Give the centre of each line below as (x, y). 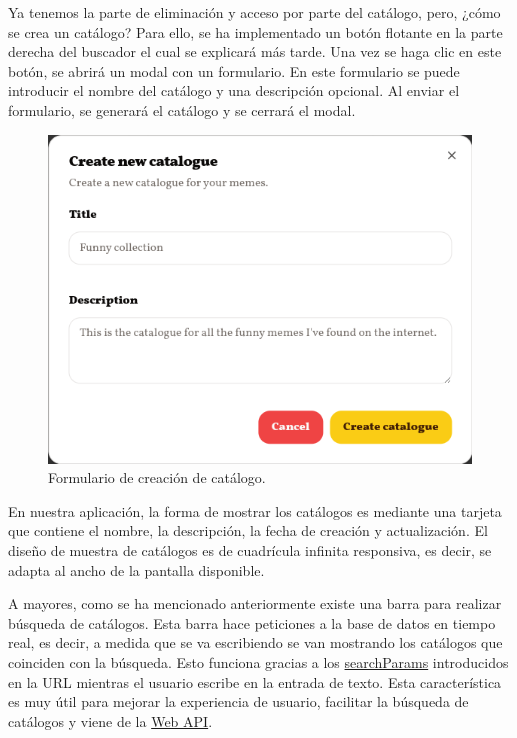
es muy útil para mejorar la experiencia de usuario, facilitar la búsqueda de (238, 701)
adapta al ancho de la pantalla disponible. (136, 569)
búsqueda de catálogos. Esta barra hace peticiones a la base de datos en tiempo (252, 622)
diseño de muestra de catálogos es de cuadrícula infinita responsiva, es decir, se (250, 550)
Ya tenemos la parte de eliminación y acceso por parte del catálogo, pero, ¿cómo (254, 12)
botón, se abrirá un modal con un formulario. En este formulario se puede (234, 70)
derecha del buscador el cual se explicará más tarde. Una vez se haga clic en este (255, 51)
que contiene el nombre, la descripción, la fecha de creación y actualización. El (248, 530)
